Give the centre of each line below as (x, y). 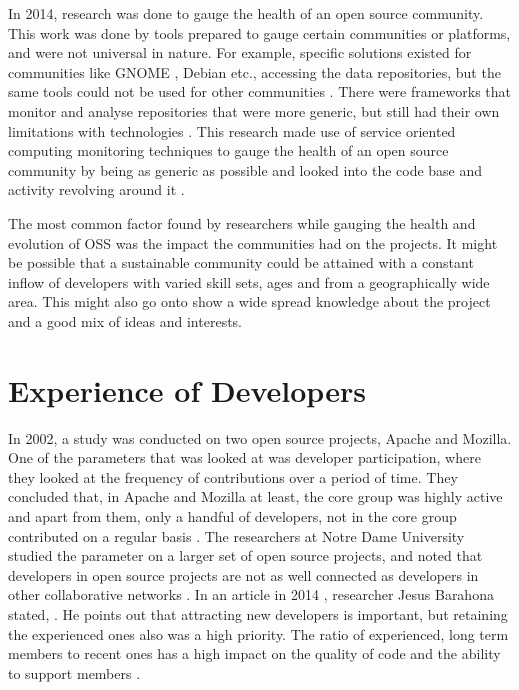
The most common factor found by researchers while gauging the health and (242, 222)
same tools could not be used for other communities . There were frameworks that (260, 91)
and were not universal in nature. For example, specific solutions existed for (240, 52)
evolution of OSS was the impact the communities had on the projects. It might (253, 242)
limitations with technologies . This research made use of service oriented (232, 130)
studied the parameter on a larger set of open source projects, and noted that (245, 555)
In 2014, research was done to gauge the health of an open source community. (246, 13)
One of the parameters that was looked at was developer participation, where (244, 457)
